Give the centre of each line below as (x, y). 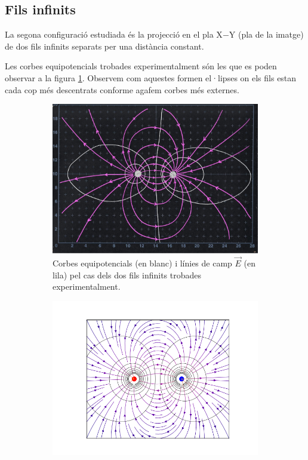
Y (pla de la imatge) (266, 34)
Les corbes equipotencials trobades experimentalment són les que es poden (141, 66)
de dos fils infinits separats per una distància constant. (104, 46)
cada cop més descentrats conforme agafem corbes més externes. (122, 89)
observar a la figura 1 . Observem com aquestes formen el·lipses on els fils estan (151, 77)
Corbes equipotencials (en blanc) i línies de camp (142, 263)
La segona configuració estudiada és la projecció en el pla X (114, 34)
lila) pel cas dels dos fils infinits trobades (127, 275)
